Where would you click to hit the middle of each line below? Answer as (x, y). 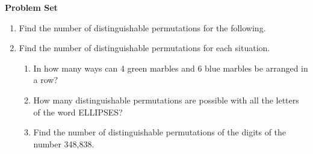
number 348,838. (64, 143)
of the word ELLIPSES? (78, 112)
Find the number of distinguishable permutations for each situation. (144, 48)
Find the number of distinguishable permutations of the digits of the (160, 132)
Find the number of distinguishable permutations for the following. (142, 27)
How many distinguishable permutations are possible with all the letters (166, 100)
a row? (46, 80)
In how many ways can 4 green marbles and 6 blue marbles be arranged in (171, 68)
